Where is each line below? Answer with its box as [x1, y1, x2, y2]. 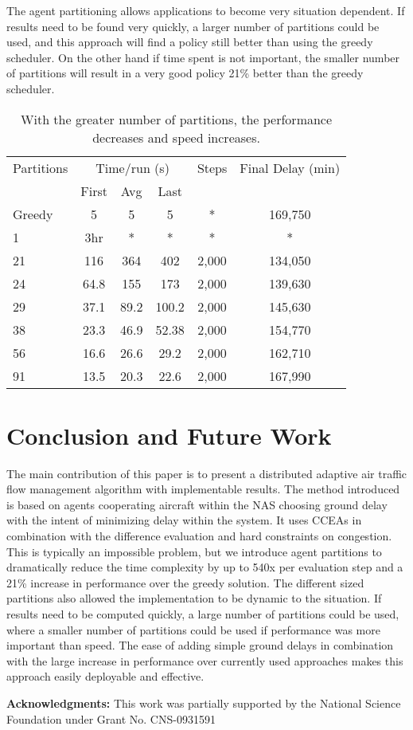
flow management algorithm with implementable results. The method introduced [6, 481, 400, 497]
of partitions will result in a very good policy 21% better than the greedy [6, 65, 364, 81]
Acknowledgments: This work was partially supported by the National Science [6, 695, 401, 711]
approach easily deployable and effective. [6, 668, 205, 685]
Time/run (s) [95, 158, 169, 177]
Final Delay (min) [240, 158, 341, 177]
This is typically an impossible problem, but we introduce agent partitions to [6, 543, 382, 559]
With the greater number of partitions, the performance [21, 109, 333, 128]
